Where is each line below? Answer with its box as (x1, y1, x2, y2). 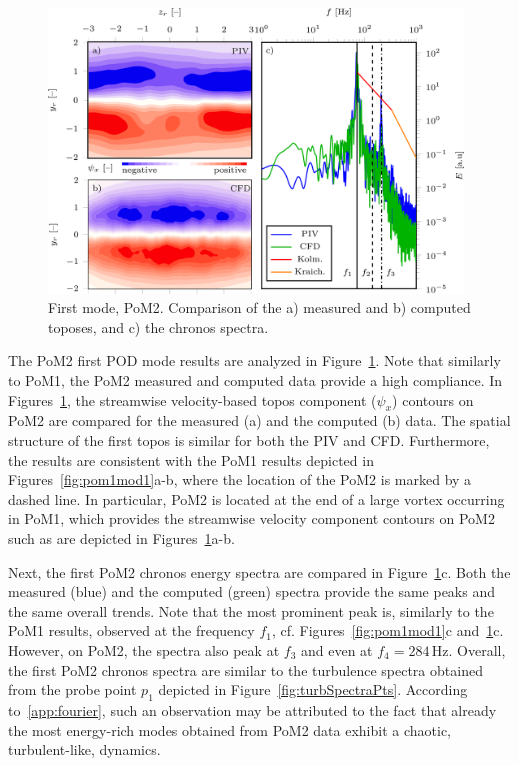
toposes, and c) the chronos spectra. (48, 316, 269, 337)
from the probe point (8, 679, 137, 700)
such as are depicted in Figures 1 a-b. (8, 527, 235, 548)
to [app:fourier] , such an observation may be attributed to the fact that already (8, 699, 497, 720)
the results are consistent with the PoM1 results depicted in (8, 449, 374, 470)
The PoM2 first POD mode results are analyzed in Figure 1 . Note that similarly (8, 350, 501, 371)
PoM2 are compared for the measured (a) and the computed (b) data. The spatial (8, 410, 511, 431)
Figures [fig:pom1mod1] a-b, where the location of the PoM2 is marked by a (8, 469, 472, 490)
